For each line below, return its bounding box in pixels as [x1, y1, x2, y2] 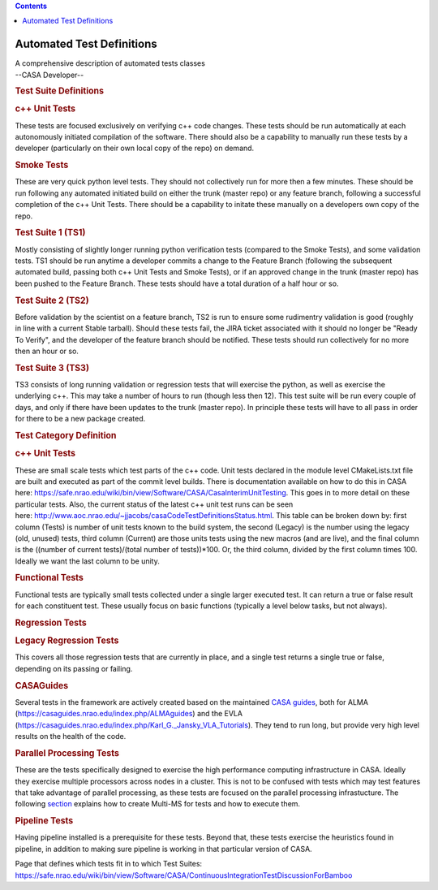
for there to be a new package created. [15, 414, 146, 424]
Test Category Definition [15, 430, 117, 442]
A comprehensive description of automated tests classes [15, 58, 206, 68]
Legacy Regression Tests [15, 635, 119, 646]
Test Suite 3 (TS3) [15, 362, 89, 374]
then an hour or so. [15, 346, 79, 356]
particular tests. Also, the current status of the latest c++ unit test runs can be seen [15, 499, 294, 509]
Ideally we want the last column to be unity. [15, 556, 160, 566]
